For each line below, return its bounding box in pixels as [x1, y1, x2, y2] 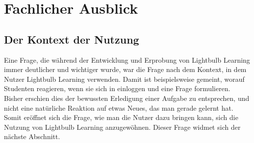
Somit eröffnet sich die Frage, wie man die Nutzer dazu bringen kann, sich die [4, 112, 238, 122]
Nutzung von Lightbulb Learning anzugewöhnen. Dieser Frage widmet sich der [4, 121, 241, 132]
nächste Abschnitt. [4, 131, 60, 142]
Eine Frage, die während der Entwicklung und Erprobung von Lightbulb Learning [4, 54, 250, 65]
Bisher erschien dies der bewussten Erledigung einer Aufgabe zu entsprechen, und [4, 93, 250, 103]
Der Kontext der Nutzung [4, 31, 140, 47]
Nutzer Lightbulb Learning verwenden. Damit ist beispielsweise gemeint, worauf [4, 73, 245, 84]
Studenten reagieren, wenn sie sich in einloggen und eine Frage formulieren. [4, 83, 230, 94]
